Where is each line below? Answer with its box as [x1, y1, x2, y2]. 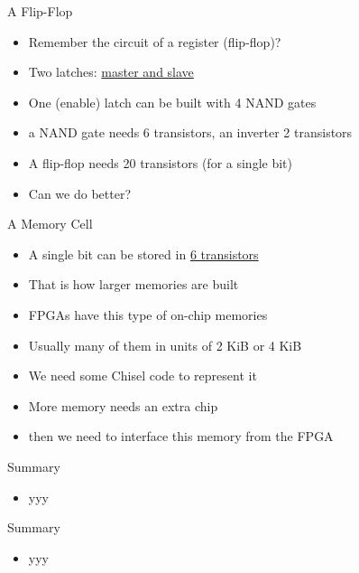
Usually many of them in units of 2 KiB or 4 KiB [28, 335, 302, 354]
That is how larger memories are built [28, 275, 239, 294]
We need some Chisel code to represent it [28, 366, 257, 385]
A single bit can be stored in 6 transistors [28, 244, 259, 263]
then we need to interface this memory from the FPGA [28, 427, 334, 446]
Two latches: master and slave [28, 62, 194, 81]
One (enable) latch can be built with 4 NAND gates [28, 92, 317, 111]
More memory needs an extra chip [28, 396, 218, 415]
